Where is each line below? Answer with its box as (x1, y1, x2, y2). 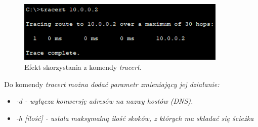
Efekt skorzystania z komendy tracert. (24, 61, 142, 72)
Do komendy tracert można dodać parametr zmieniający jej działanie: (4, 78, 220, 89)
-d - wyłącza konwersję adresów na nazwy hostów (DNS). (16, 96, 193, 106)
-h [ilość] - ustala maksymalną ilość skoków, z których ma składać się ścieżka (16, 112, 254, 123)
